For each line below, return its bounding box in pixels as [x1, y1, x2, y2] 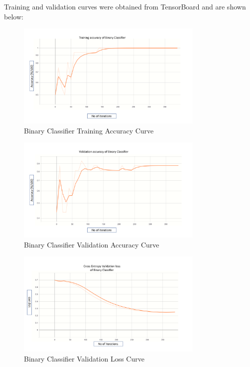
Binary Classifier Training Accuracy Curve [24, 125, 154, 135]
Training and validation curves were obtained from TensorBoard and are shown [4, 1, 246, 11]
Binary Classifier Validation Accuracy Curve [24, 239, 159, 249]
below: [4, 11, 23, 21]
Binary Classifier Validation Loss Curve [24, 353, 144, 364]
